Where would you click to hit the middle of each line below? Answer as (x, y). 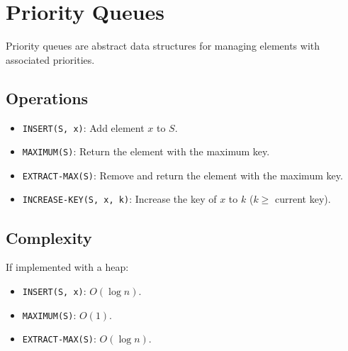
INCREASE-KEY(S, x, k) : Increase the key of (119, 199)
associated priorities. (50, 59)
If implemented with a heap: (67, 267)
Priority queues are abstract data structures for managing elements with (163, 46)
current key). (303, 199)
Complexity (49, 237)
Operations (47, 97)
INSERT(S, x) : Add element (83, 127)
